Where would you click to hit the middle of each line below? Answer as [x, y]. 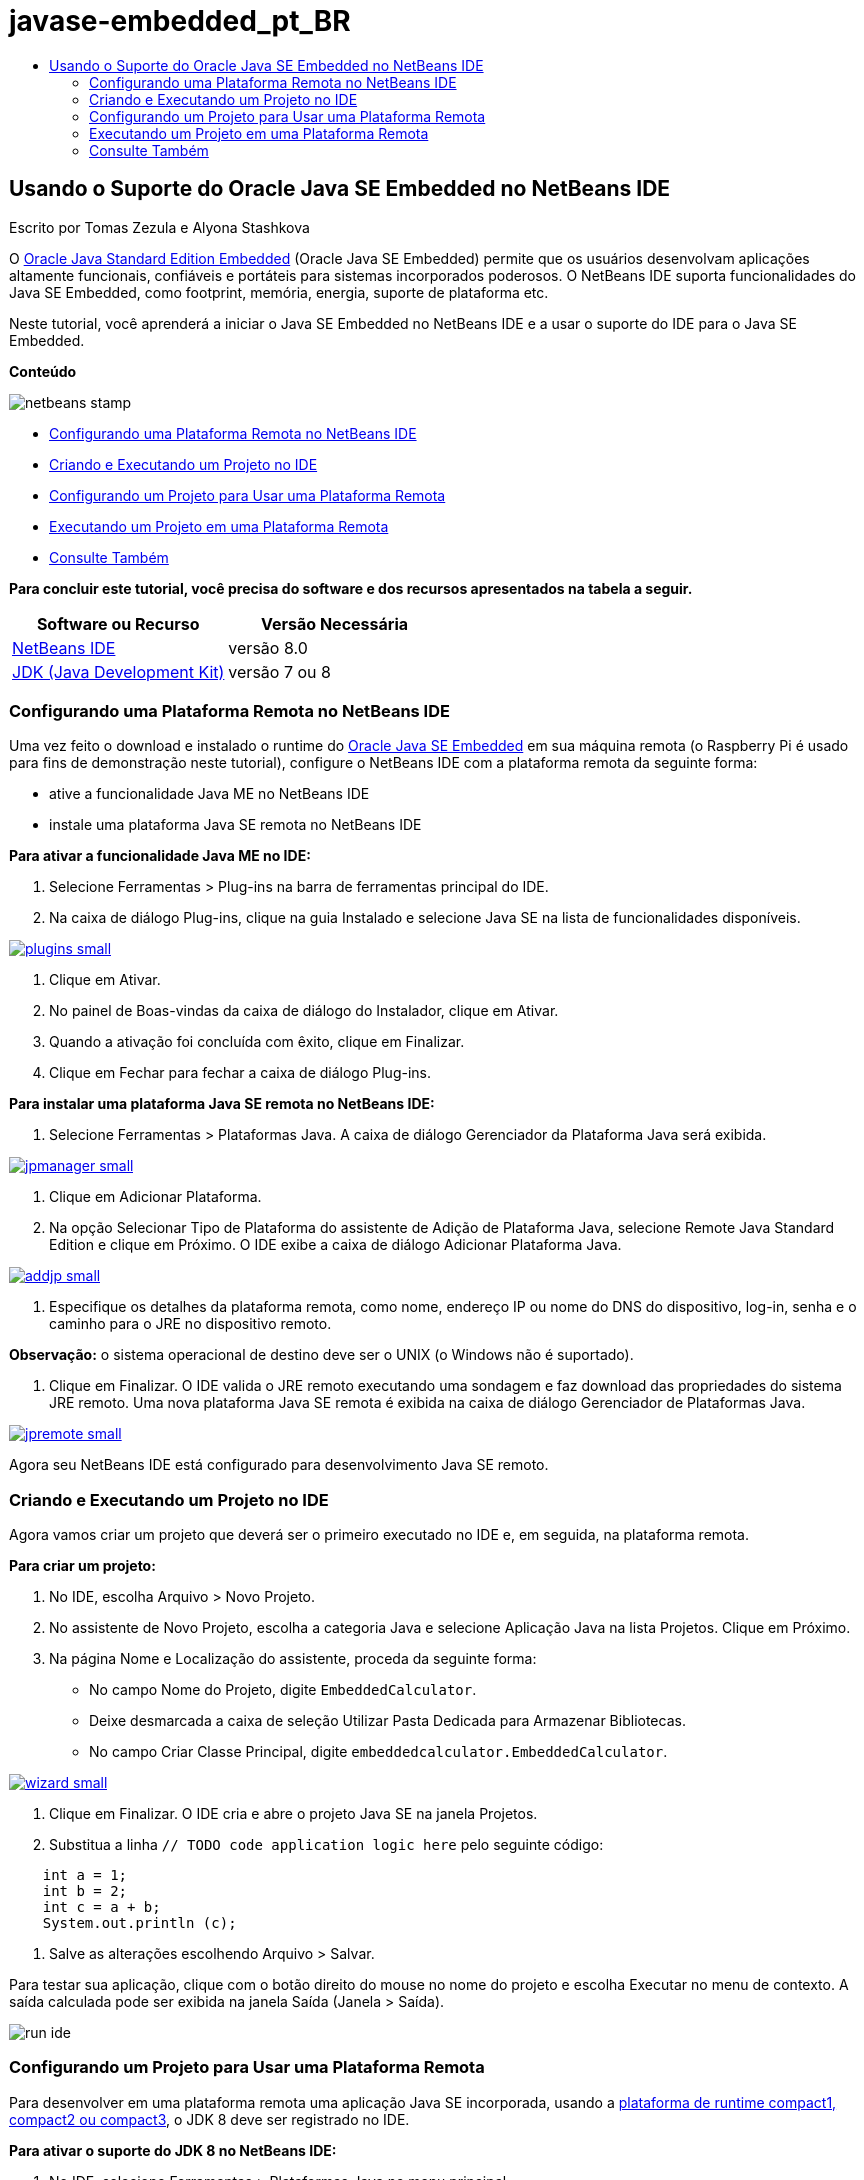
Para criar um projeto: [82, 1566]
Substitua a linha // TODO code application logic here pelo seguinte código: [326, 1845]
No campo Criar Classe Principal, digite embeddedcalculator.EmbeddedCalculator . [378, 1752]
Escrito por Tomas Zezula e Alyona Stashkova [159, 227]
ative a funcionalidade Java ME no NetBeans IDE [209, 794]
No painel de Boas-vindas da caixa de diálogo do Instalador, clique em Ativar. [304, 1011]
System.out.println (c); [139, 1923]
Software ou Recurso [118, 623]
